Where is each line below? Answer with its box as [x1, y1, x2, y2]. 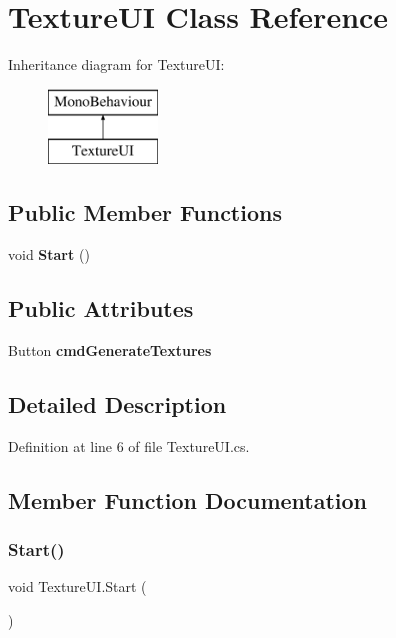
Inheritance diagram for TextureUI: [8, 54, 225, 75]
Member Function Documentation [8, 484, 368, 515]
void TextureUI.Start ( [8, 576, 147, 597]
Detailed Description [8, 388, 227, 419]
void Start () [8, 244, 90, 265]
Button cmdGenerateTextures [8, 339, 212, 360]
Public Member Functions [8, 197, 282, 228]
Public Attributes [8, 293, 194, 324]
